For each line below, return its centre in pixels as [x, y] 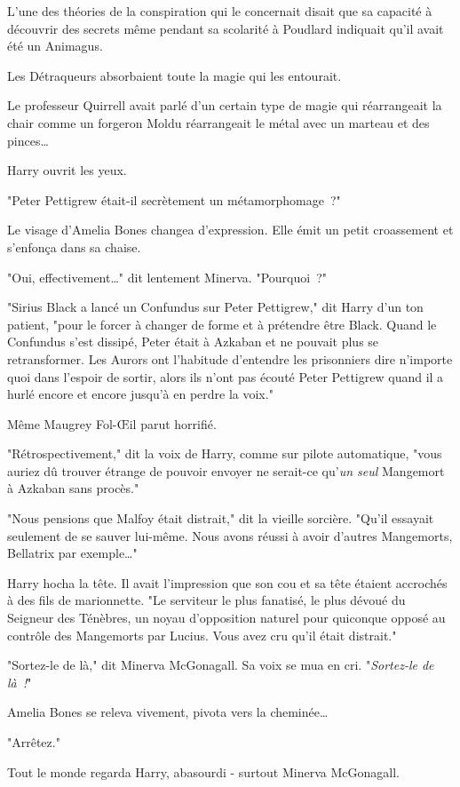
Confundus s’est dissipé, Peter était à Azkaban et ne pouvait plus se [193, 342]
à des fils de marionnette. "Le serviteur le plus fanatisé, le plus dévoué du [206, 600]
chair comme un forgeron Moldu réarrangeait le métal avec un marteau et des [218, 122]
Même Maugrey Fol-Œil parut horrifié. [112, 423]
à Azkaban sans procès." [73, 488]
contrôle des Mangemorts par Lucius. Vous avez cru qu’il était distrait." [202, 635]
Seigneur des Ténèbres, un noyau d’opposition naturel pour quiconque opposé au [226, 618]
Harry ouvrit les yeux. [67, 170]
